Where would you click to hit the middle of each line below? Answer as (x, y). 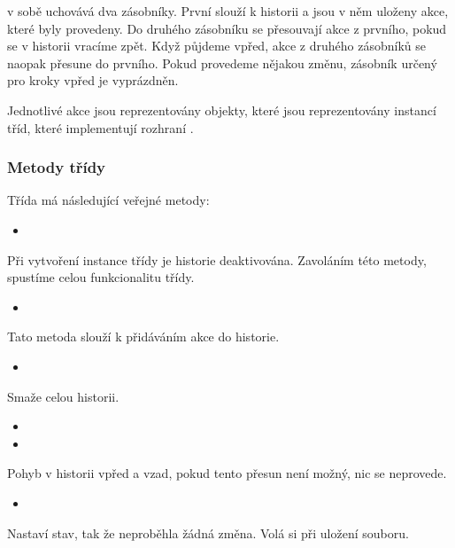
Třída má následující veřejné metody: (108, 200)
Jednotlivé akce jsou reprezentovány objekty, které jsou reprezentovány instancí (222, 110)
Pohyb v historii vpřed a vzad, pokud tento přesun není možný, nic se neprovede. (227, 473)
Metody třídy (57, 167)
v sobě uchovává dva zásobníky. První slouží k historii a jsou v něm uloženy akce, (228, 11)
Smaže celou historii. (63, 396)
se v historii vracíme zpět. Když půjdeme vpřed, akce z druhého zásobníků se (216, 46)
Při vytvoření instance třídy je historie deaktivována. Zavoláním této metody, (217, 259)
